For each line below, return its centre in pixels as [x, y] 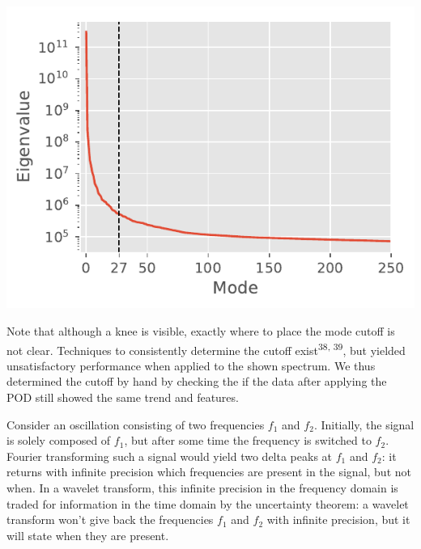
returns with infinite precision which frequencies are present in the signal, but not [209, 472]
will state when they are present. [88, 535]
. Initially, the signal [364, 424]
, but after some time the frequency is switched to [248, 440]
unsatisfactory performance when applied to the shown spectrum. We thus [191, 365]
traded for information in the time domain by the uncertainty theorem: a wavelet [208, 503]
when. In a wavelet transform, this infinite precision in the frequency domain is [202, 488]
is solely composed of [59, 440]
